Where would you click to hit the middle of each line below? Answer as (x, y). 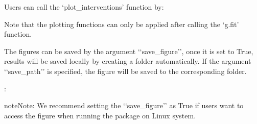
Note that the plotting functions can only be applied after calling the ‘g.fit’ (122, 24)
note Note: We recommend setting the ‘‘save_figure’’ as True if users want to (124, 105)
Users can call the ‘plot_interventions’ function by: (84, 7)
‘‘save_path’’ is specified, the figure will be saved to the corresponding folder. (125, 71)
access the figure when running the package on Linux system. (100, 115)
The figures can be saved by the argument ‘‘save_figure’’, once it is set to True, (129, 51)
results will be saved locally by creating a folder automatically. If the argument (128, 61)
